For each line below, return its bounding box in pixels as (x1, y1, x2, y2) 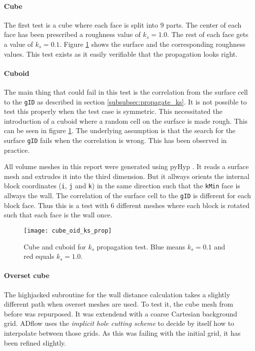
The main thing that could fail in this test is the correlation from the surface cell (4, 86, 248, 97)
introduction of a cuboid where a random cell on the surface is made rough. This (4, 115, 248, 126)
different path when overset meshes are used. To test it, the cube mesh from (4, 299, 233, 309)
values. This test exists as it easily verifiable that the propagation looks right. (4, 48, 238, 59)
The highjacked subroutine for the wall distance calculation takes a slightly (4, 289, 230, 299)
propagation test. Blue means (96, 241, 186, 251)
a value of (4, 38, 33, 49)
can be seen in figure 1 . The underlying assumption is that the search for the (4, 125, 236, 136)
